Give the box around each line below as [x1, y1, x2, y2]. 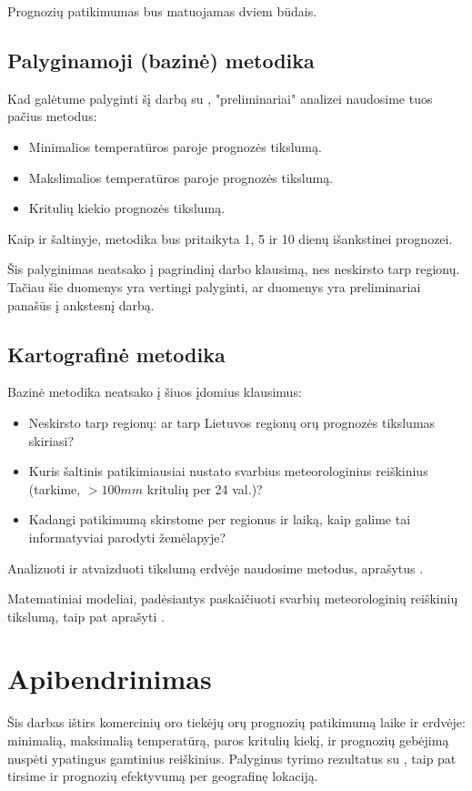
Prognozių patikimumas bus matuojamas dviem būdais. [7, 2, 317, 20]
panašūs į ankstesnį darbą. [7, 295, 155, 314]
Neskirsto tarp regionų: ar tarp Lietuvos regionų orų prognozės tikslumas [28, 412, 436, 431]
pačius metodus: [7, 106, 97, 126]
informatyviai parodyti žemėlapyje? [28, 527, 226, 546]
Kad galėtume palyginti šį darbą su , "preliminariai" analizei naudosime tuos [7, 88, 433, 107]
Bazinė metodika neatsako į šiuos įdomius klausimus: [7, 382, 302, 401]
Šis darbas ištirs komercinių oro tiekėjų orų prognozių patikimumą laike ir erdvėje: [7, 713, 466, 732]
